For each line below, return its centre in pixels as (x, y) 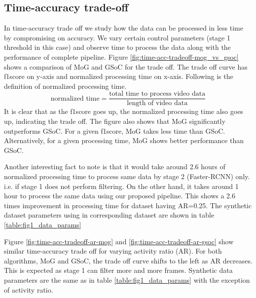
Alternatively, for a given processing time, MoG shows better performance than (124, 140)
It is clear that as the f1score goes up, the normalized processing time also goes (124, 111)
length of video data (157, 103)
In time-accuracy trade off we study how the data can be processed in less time (124, 28)
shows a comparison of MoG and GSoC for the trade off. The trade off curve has (126, 66)
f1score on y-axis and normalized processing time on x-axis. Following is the (119, 76)
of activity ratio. (29, 289)
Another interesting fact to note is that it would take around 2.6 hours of (115, 167)
